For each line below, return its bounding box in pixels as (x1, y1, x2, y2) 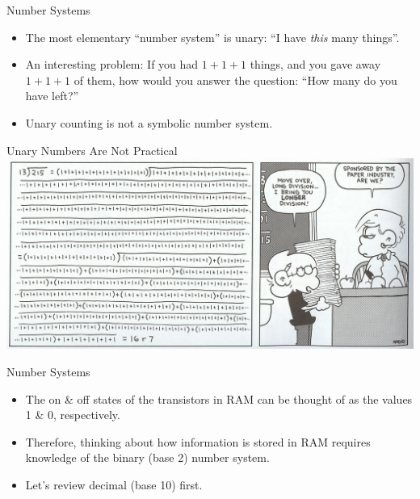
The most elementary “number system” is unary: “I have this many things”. (25, 28, 400, 45)
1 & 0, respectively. (25, 406, 120, 423)
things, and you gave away (250, 56, 381, 73)
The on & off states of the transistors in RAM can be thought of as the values (25, 390, 413, 407)
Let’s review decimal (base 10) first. (25, 476, 203, 493)
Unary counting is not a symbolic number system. (25, 114, 273, 131)
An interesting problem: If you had (25, 56, 199, 73)
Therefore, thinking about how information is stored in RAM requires (25, 433, 371, 450)
